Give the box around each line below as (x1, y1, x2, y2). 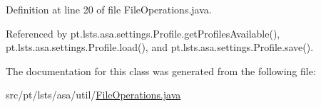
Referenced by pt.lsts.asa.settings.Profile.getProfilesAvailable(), (6, 26, 280, 40)
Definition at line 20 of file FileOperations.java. (6, 2, 212, 16)
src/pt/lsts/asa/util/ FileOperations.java (6, 87, 181, 102)
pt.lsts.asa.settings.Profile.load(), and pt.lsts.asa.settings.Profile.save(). (6, 40, 314, 55)
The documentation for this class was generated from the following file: (6, 63, 316, 78)
